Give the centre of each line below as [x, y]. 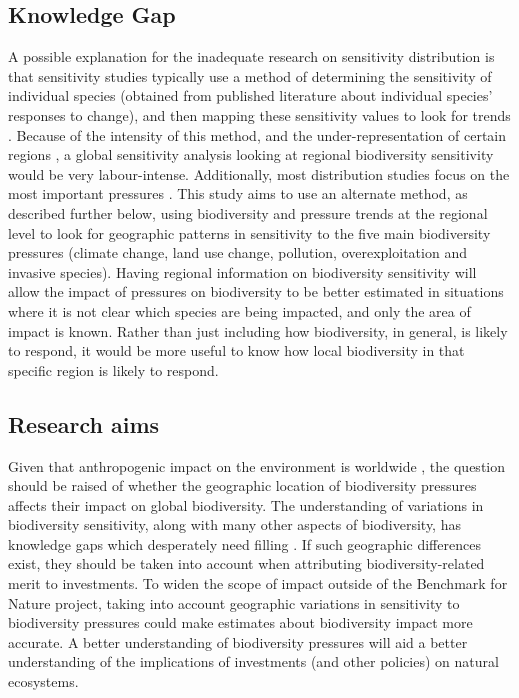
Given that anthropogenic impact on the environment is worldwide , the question [257, 465]
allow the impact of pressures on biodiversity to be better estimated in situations [256, 291]
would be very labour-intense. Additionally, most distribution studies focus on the [259, 173]
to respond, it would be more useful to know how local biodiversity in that [236, 350]
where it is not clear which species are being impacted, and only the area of [239, 310]
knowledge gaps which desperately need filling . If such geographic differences [244, 543]
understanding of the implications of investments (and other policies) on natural [253, 661]
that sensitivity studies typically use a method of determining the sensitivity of [250, 75]
